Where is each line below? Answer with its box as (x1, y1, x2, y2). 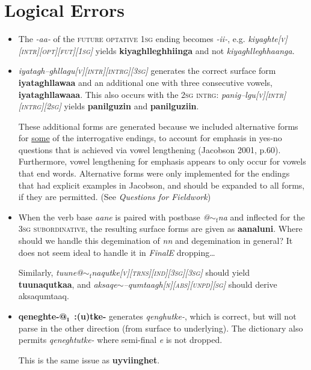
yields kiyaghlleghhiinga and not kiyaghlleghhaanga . (95, 44, 295, 56)
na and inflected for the (218, 210, 305, 223)
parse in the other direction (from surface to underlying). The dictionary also (18, 321, 303, 334)
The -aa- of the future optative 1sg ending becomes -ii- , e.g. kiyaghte (18, 32, 278, 45)
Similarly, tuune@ (18, 266, 83, 279)
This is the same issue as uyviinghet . (18, 353, 160, 366)
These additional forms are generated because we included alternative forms (18, 120, 298, 132)
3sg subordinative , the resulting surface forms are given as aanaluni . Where (18, 222, 303, 235)
